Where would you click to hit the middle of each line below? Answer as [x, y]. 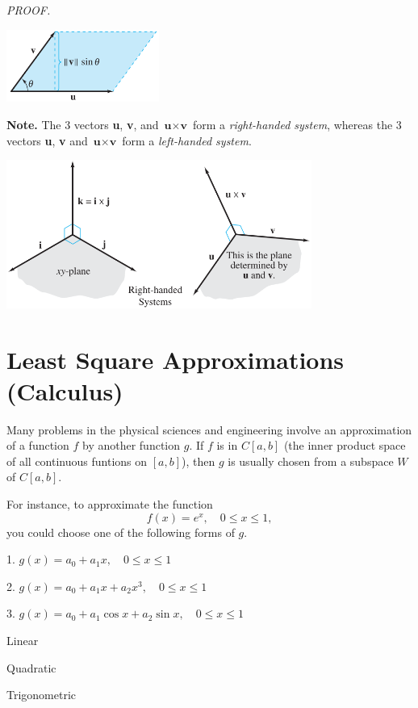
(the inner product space [345, 445]
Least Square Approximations [176, 359]
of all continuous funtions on [77, 461]
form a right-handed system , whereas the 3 [297, 125]
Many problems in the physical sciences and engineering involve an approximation [209, 429]
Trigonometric [42, 695]
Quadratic [31, 667]
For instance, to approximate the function [110, 504]
